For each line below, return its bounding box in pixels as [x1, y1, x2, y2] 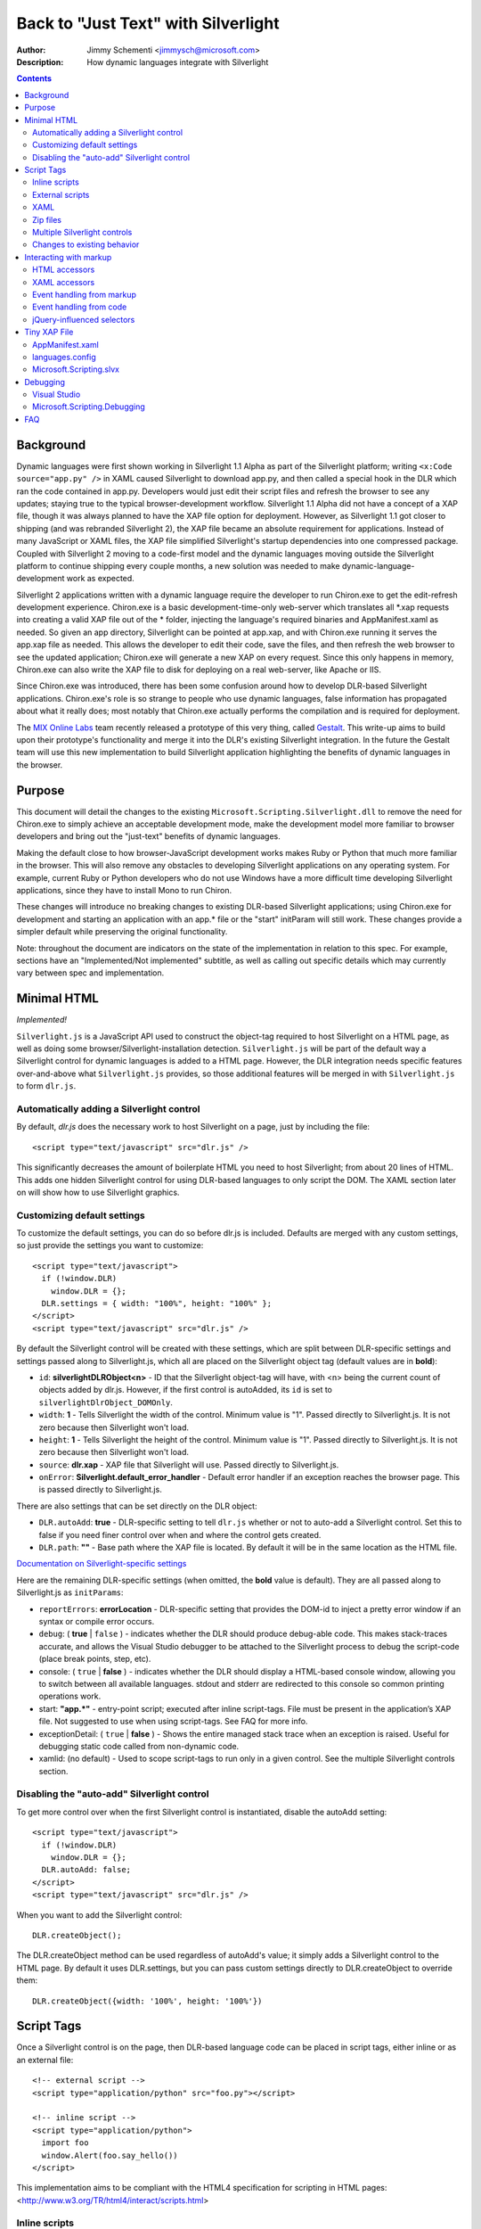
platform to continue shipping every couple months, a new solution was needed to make [16, 560, 340, 571]
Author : [16, 45, 46, 55]
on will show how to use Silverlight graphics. [16, 1187, 180, 1197]
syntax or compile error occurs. [38, 1616, 155, 1626]
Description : [16, 56, 64, 67]
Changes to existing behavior [32, 239, 140, 250]
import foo [41, 2138, 89, 2148]
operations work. [38, 1690, 102, 1702]
